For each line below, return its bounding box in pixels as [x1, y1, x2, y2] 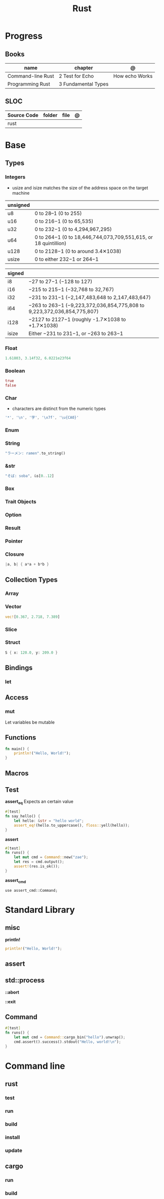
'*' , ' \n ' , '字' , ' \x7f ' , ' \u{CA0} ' [5, 415, 79, 420]
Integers [5, 174, 26, 181]
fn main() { [5, 747, 29, 751]
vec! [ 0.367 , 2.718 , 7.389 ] [5, 614, 60, 619]
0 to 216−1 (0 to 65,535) [34, 218, 94, 225]
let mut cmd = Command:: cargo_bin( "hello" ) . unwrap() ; [14, 1035, 125, 1040]
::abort [5, 989, 20, 995]
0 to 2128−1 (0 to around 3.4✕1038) [34, 248, 122, 254]
